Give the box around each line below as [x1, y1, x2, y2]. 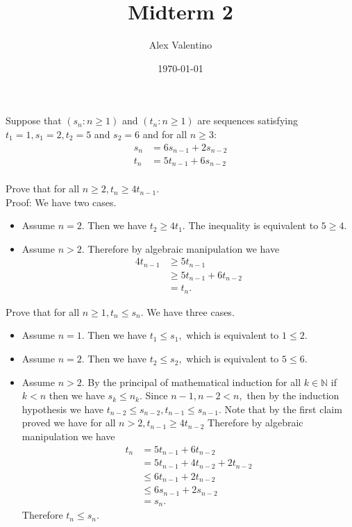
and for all [142, 126, 187, 141]
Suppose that [6, 113, 62, 128]
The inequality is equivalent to [188, 218, 319, 233]
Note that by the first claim [224, 401, 342, 416]
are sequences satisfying [197, 113, 298, 128]
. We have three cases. [140, 304, 235, 319]
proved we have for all [22, 415, 116, 430]
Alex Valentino [149, 37, 212, 52]
